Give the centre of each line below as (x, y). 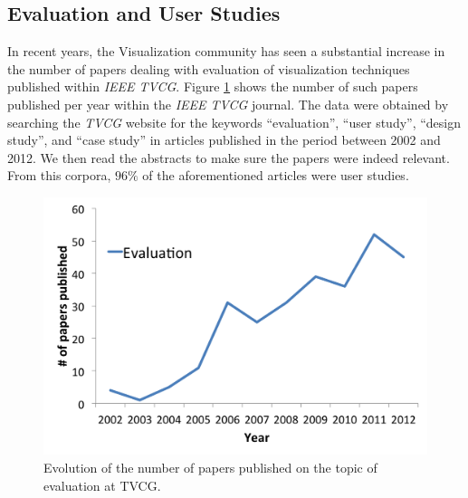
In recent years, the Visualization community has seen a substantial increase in (226, 51)
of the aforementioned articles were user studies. (276, 175)
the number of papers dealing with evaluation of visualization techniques (209, 68)
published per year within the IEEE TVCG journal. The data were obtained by (228, 104)
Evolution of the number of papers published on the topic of (210, 467)
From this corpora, (59, 175)
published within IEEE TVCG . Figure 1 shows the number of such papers (213, 86)
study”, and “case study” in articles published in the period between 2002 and (224, 140)
